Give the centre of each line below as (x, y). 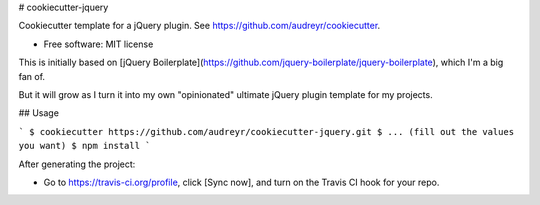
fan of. (31, 76)
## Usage (39, 113)
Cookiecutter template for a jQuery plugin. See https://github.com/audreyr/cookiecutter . (199, 26)
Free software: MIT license (98, 44)
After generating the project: (77, 164)
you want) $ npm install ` (84, 146)
